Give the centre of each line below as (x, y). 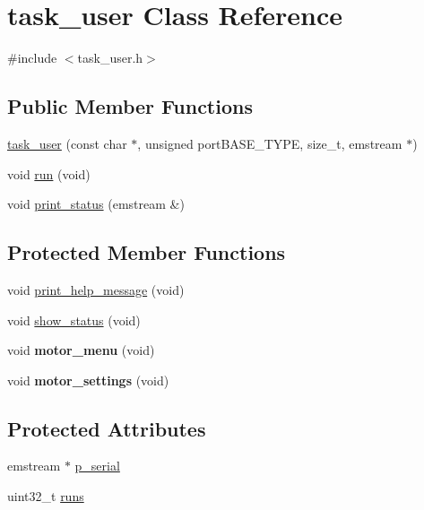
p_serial (97, 466)
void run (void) (49, 173)
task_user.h (110, 58)
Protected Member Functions (147, 252)
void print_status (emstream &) (96, 204)
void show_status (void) (74, 320)
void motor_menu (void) (81, 350)
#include (32, 58)
